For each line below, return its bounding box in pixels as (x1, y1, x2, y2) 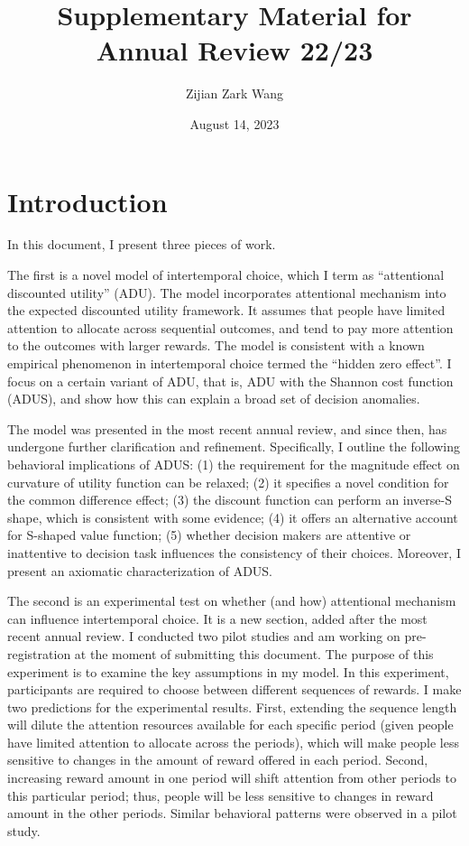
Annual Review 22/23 (96, 32, 373, 69)
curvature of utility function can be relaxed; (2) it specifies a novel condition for (7, 472, 449, 491)
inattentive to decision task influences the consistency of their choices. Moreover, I (7, 543, 461, 562)
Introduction (7, 182, 168, 219)
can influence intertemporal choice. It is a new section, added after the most (7, 609, 428, 628)
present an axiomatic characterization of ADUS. (7, 561, 272, 580)
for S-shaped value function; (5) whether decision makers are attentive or (7, 525, 411, 544)
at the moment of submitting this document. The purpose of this (74, 644, 434, 663)
